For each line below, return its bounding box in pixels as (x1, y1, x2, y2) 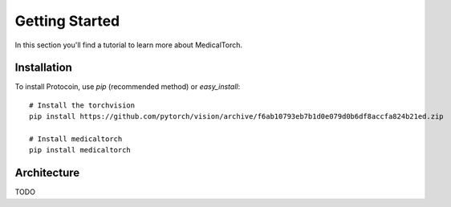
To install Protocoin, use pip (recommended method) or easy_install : (14, 82, 241, 91)
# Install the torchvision (29, 100, 136, 110)
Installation (14, 61, 72, 75)
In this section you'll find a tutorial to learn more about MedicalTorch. (14, 40, 242, 50)
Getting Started (14, 12, 120, 30)
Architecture (14, 166, 80, 180)
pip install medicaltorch (29, 145, 132, 155)
